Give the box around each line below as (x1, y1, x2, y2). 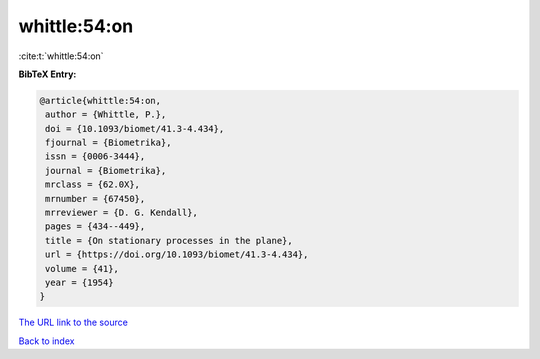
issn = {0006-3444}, (45, 151, 146, 162)
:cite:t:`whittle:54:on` (18, 50, 104, 62)
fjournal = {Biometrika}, (45, 137, 172, 149)
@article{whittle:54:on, (39, 95, 162, 106)
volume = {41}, (45, 263, 120, 274)
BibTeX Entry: (18, 68, 77, 80)
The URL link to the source (18, 316, 129, 329)
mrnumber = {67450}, (45, 193, 146, 204)
